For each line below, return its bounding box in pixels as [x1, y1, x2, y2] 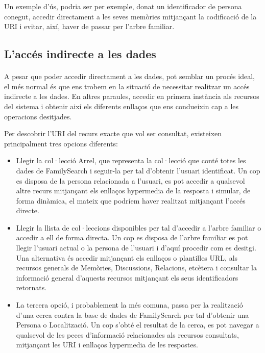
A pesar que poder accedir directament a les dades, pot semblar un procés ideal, [4, 71, 255, 82]
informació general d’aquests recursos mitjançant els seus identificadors [16, 272, 238, 283]
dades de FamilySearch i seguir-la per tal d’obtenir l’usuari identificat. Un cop [16, 165, 260, 175]
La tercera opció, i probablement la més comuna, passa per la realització [16, 299, 243, 310]
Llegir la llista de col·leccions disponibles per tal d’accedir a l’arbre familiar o [16, 222, 261, 233]
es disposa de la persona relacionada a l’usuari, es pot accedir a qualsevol [16, 175, 245, 186]
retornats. [16, 282, 47, 293]
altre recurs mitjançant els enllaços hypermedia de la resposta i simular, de [16, 185, 251, 196]
